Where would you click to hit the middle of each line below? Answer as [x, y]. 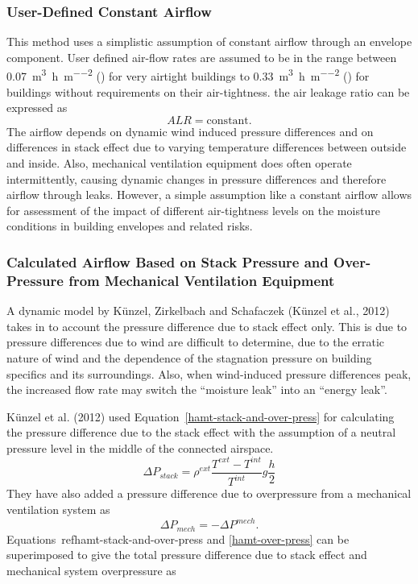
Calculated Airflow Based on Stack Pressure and [168, 261]
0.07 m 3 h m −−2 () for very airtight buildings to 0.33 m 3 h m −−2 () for [188, 75]
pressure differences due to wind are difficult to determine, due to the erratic [196, 342]
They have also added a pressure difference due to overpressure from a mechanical [209, 493]
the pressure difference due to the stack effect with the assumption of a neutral [201, 432]
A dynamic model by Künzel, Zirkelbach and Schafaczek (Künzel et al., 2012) [198, 311]
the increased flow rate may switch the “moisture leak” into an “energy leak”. [197, 389]
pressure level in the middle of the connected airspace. [140, 447]
